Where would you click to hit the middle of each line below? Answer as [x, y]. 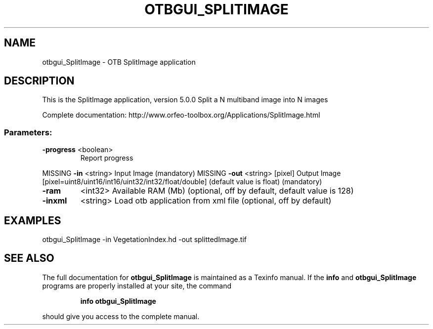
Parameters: [28, 132]
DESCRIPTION [39, 81]
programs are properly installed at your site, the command [137, 286]
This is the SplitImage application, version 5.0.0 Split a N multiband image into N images [185, 100]
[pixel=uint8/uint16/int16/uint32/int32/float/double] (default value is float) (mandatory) [182, 182]
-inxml [55, 201]
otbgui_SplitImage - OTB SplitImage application [119, 62]
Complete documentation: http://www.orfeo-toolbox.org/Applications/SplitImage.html [181, 115]
